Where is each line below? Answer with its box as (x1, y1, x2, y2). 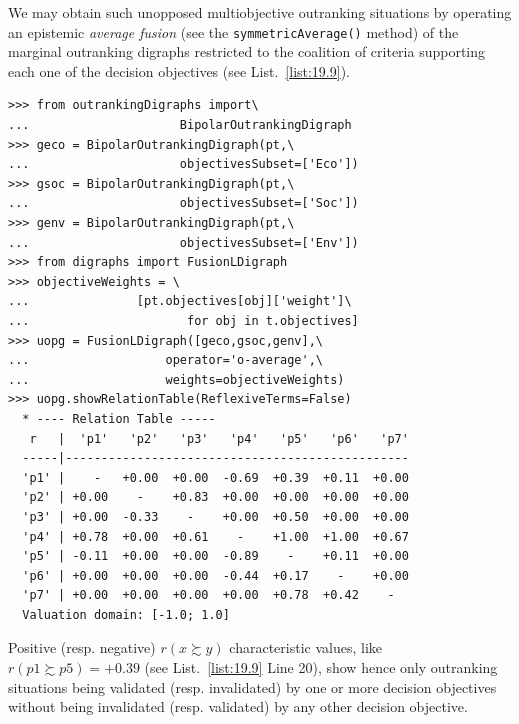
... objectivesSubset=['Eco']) (8, 157, 359, 172)
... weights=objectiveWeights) (8, 372, 345, 387)
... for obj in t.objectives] (8, 313, 359, 328)
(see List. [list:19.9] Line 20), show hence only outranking (144, 657, 498, 678)
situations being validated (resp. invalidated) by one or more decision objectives (8, 676, 497, 697)
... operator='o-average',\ (8, 353, 323, 368)
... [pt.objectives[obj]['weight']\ (8, 294, 352, 309)
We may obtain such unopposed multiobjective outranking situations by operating (8, 2, 512, 22)
